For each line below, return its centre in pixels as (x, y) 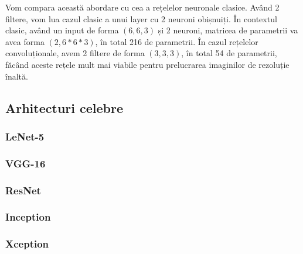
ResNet (23, 190)
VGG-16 (25, 163)
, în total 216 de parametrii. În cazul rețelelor (177, 41)
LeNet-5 (25, 136)
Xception (27, 244)
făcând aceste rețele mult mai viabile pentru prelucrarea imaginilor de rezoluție (147, 64)
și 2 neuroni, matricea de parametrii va (228, 30)
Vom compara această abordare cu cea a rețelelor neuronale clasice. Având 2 (142, 7)
